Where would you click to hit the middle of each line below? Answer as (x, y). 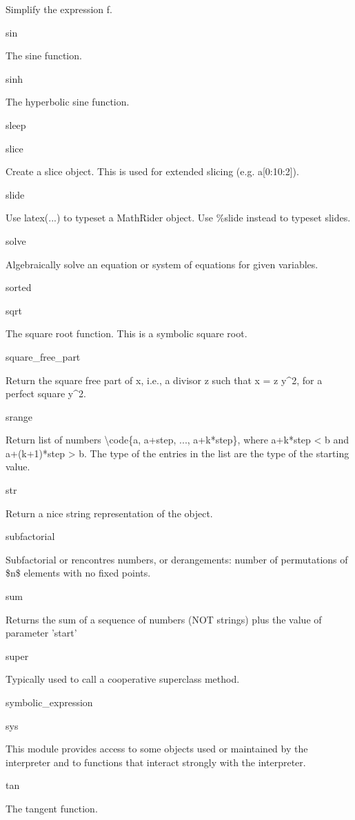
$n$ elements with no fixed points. (78, 573)
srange (19, 416)
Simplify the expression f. (59, 9)
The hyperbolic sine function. (68, 102)
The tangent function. (52, 808)
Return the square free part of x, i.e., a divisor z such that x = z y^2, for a (164, 380)
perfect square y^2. (46, 393)
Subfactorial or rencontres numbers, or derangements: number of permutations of (177, 559)
